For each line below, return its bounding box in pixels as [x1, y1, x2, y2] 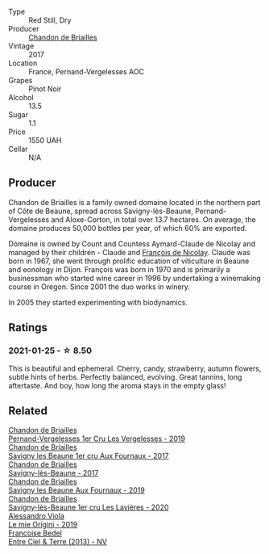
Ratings [8, 321, 48, 334]
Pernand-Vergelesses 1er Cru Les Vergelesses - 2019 [8, 434, 185, 443]
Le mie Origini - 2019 [8, 520, 78, 530]
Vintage [8, 41, 35, 51]
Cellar [8, 145, 28, 153]
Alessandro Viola [8, 511, 64, 521]
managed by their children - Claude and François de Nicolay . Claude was [8, 247, 251, 257]
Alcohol [8, 93, 34, 102]
